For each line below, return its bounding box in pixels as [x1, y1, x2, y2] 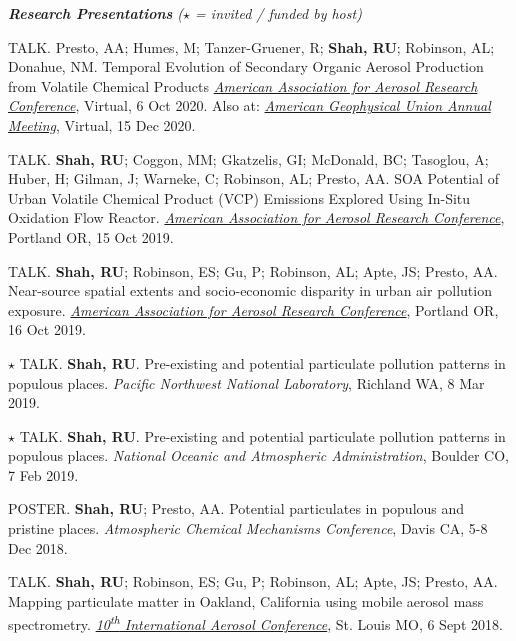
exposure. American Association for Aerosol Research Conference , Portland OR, [8, 299, 499, 320]
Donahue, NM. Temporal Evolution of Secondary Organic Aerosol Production [8, 56, 484, 77]
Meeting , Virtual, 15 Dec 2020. [8, 114, 196, 135]
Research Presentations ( [8, 3, 184, 23]
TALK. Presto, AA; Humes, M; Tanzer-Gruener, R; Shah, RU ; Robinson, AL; [8, 36, 495, 57]
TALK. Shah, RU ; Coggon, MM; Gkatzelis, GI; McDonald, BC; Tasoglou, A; [8, 148, 489, 169]
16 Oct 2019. [8, 319, 86, 340]
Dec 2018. [8, 537, 68, 558]
